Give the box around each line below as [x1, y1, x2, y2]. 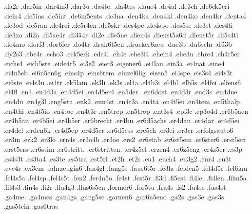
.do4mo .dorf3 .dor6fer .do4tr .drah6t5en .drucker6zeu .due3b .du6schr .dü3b [3, 39, 232, 49]
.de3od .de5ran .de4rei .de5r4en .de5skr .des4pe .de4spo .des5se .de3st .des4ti [3, 20, 233, 30]
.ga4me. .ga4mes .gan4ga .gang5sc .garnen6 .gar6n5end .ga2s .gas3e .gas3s [3, 191, 224, 201]
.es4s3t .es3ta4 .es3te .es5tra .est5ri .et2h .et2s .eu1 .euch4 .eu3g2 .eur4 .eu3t [3, 153, 232, 163]
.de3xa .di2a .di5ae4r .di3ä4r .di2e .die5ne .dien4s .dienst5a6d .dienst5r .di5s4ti [3, 29, 238, 39]
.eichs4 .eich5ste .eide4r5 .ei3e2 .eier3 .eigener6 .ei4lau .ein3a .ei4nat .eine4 [3, 58, 225, 68]
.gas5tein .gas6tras [3, 201, 58, 211]
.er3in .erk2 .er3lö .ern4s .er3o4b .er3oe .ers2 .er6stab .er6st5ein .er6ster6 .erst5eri [3, 134, 246, 144]
